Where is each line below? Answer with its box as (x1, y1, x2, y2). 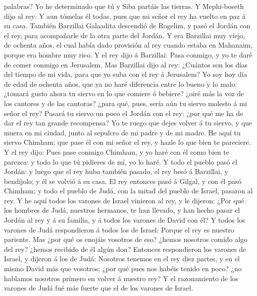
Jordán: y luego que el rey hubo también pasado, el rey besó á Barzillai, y (4, 166, 228, 177)
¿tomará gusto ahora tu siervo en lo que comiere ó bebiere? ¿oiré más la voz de (4, 88, 244, 99)
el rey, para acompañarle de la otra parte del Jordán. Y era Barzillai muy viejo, (4, 30, 245, 40)
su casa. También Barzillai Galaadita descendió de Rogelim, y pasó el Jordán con (4, 20, 251, 31)
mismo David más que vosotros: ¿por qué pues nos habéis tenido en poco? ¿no (4, 263, 242, 274)
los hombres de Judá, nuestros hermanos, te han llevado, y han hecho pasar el (4, 205, 240, 215)
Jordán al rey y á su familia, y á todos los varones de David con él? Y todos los (4, 215, 246, 225)
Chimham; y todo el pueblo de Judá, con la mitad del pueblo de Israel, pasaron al (4, 185, 253, 196)
